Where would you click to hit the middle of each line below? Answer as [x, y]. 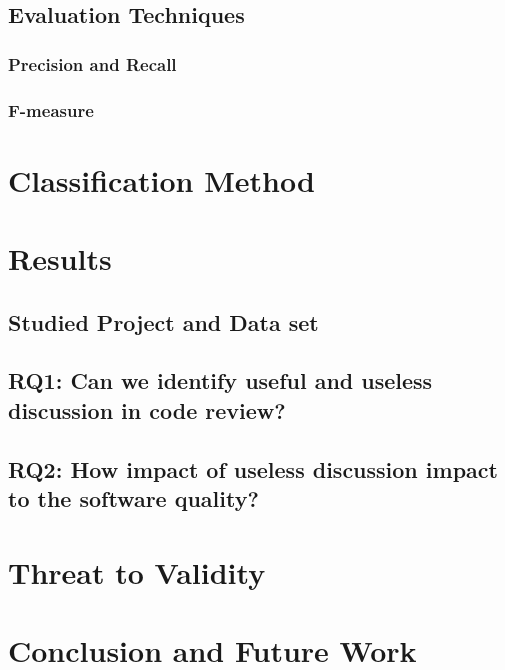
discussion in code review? [147, 409]
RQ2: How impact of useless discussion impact [253, 468]
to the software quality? [133, 497]
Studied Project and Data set [163, 321]
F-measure [51, 109]
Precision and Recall [92, 63]
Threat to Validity [137, 571]
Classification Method [161, 179]
